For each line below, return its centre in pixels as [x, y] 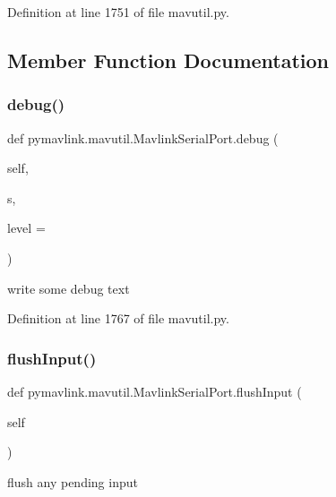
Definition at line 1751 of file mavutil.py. [118, 12]
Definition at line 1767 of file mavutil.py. [118, 318]
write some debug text [69, 288]
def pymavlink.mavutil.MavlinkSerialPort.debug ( [143, 137]
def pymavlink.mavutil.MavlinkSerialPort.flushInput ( [155, 391]
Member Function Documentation [168, 60]
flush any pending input [73, 481]
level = [26, 228]
